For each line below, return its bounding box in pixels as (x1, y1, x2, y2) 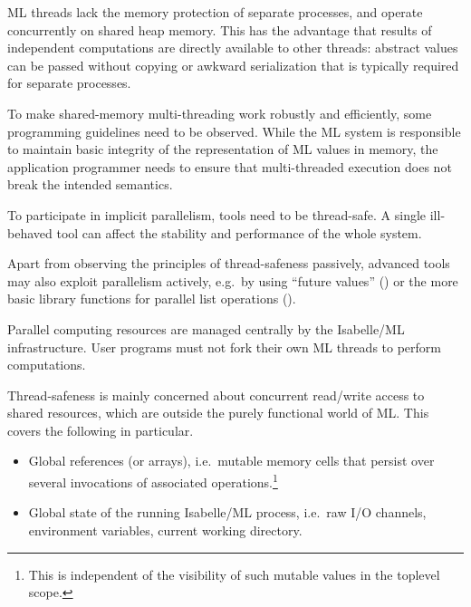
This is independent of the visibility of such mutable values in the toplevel (28, 564, 440, 583)
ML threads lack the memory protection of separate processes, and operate (7, 3, 423, 21)
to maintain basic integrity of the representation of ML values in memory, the (7, 140, 438, 159)
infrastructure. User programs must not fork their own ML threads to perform (7, 337, 441, 356)
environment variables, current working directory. (28, 520, 303, 539)
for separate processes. (7, 73, 131, 92)
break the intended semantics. (7, 175, 173, 194)
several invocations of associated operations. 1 (28, 470, 278, 491)
